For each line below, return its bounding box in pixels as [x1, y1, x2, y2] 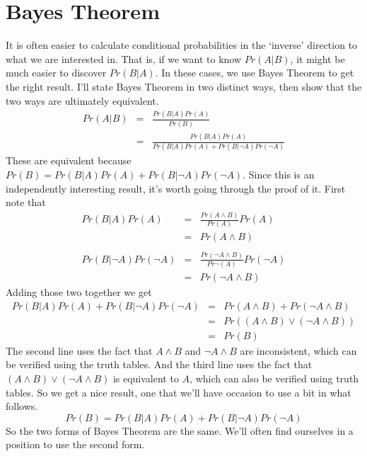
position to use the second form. [6, 437, 145, 452]
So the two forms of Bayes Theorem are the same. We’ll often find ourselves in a [6, 423, 354, 438]
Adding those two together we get [6, 285, 152, 300]
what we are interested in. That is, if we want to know [6, 51, 242, 66]
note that [6, 195, 46, 210]
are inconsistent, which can [240, 343, 357, 358]
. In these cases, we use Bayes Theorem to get [155, 65, 354, 80]
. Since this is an [243, 167, 315, 181]
